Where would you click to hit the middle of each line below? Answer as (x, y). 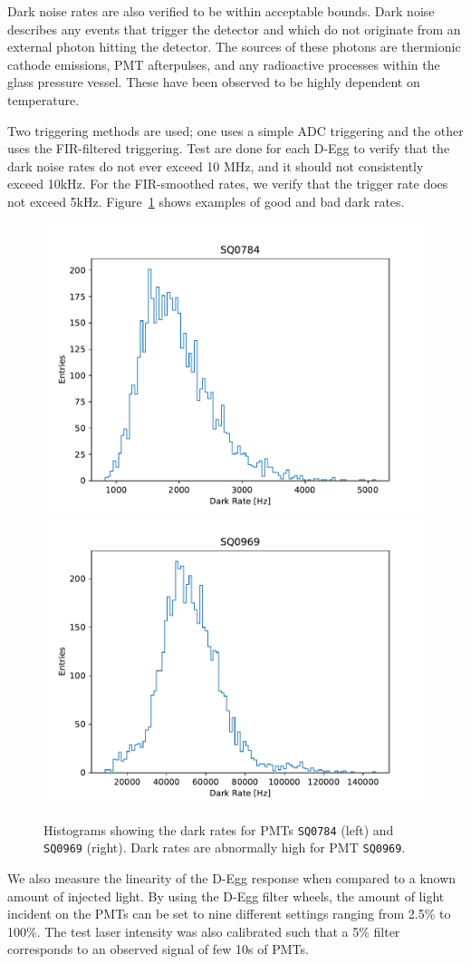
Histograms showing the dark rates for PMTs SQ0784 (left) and (219, 829)
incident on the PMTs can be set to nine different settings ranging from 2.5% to (229, 914)
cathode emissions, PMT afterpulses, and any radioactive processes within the (224, 64)
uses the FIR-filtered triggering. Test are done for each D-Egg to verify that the (229, 148)
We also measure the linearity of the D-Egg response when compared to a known (232, 878)
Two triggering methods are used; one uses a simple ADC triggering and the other (235, 130)
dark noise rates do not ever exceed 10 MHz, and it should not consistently (216, 166)
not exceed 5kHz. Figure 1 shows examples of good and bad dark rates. (206, 201)
